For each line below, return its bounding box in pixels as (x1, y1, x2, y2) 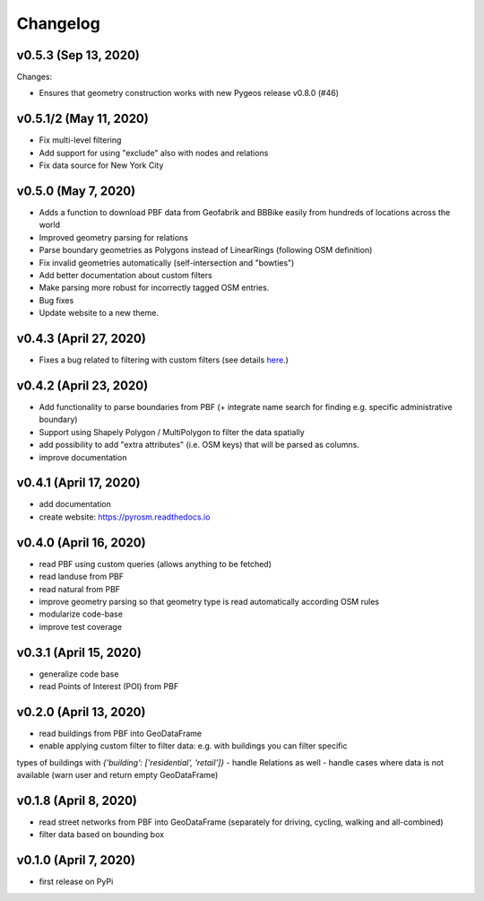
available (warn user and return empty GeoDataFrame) (16, 770, 219, 781)
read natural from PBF (39, 583, 121, 594)
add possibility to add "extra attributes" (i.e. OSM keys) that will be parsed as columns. (39, 440, 360, 450)
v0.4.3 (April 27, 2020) (16, 330, 147, 346)
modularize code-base (39, 608, 123, 619)
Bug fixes (39, 294, 74, 305)
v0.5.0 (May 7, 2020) (16, 183, 136, 198)
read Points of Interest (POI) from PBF (39, 681, 179, 691)
